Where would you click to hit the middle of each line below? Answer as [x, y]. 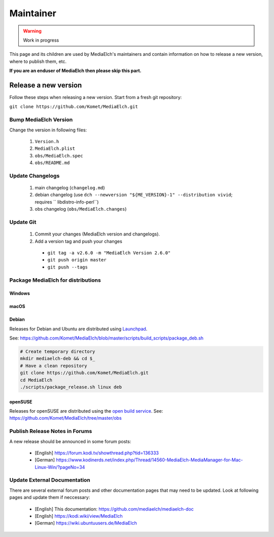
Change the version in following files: [48, 130]
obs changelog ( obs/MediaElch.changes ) [81, 209]
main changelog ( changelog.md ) [70, 188]
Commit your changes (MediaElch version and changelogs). [97, 234]
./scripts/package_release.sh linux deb [71, 387]
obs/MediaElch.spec [59, 156]
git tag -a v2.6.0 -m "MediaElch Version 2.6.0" [109, 253]
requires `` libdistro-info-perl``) [67, 202]
